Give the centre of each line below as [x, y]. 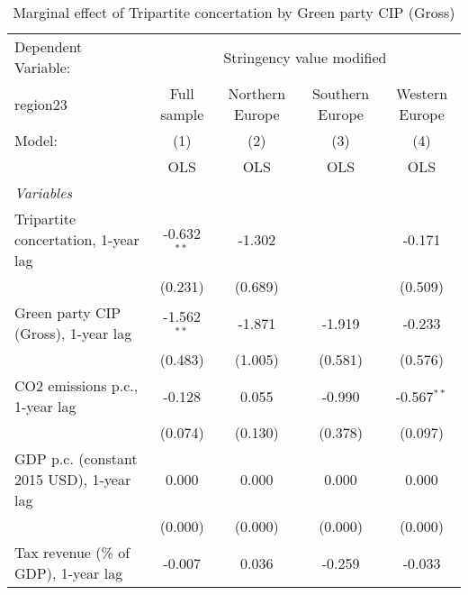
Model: [36, 140]
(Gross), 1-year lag [73, 333]
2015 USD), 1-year [73, 479]
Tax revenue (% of [72, 552]
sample [182, 114]
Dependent [49, 46]
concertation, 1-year [77, 239]
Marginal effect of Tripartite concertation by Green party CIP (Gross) [234, 12]
